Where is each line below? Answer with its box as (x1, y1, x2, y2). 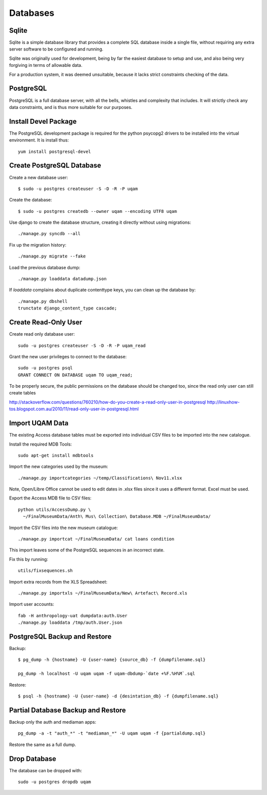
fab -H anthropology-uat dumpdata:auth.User (18, 613, 128, 618)
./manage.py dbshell (18, 298, 68, 304)
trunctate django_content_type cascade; (18, 305, 117, 311)
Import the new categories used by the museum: (9, 463, 108, 470)
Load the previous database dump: (9, 264, 81, 270)
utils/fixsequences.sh (18, 568, 73, 574)
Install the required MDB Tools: (9, 441, 72, 447)
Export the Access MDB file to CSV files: (9, 495, 91, 501)
